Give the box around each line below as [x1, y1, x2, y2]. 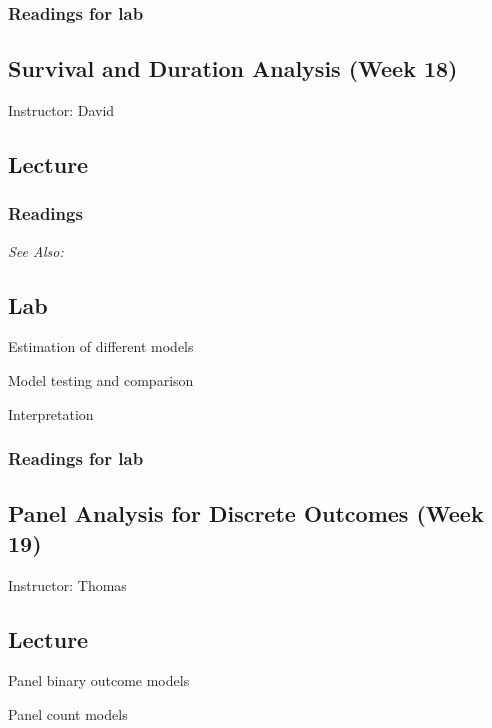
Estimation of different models [8, 336, 194, 357]
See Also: [8, 240, 64, 261]
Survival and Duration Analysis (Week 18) [8, 53, 458, 84]
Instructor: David [8, 100, 115, 121]
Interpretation [8, 403, 94, 424]
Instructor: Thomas [8, 574, 127, 595]
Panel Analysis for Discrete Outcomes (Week [8, 498, 484, 529]
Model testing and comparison [8, 370, 194, 391]
